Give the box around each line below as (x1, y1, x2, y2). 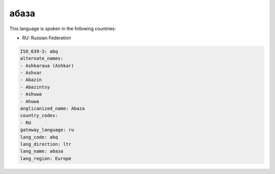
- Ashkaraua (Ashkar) (20, 63, 74, 68)
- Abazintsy (20, 84, 50, 90)
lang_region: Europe (20, 156, 71, 161)
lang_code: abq (20, 134, 58, 140)
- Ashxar (20, 70, 42, 76)
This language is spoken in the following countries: (9, 26, 116, 32)
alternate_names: (20, 56, 64, 61)
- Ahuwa (20, 98, 39, 104)
